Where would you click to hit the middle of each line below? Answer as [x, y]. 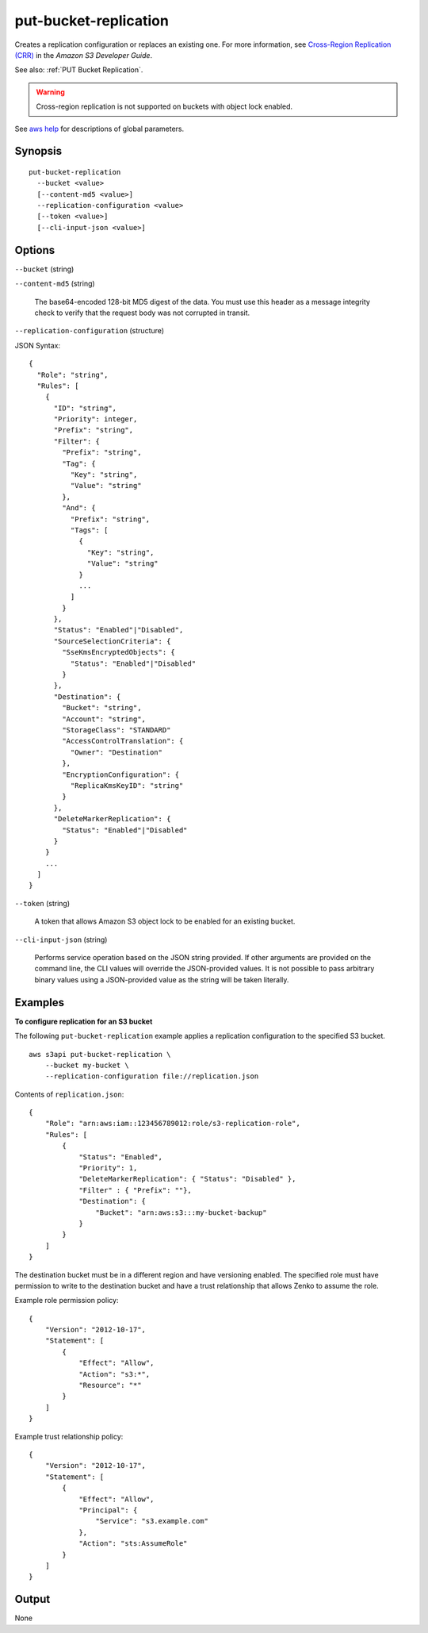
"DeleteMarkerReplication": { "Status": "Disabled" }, [187, 1179]
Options [35, 250]
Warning [50, 92]
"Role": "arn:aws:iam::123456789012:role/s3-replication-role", [172, 1124]
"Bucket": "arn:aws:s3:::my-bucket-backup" [181, 1212]
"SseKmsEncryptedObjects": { [119, 652]
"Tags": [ [89, 530]
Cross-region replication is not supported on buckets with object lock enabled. [164, 106]
